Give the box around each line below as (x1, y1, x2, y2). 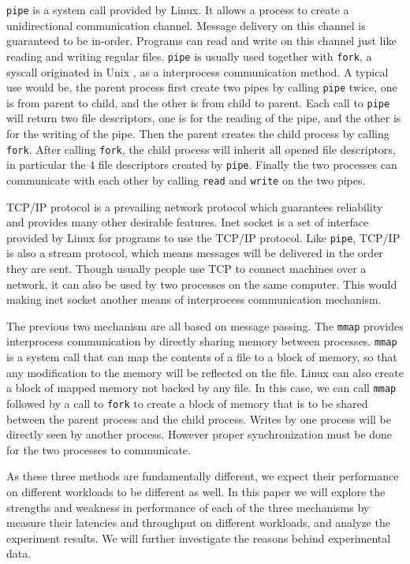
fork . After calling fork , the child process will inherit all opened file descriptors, (6, 140, 396, 157)
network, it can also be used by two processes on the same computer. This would (6, 275, 397, 292)
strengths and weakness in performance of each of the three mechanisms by (6, 499, 370, 515)
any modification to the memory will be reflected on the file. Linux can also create (6, 364, 404, 380)
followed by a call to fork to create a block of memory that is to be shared (6, 394, 368, 411)
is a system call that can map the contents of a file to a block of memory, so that (6, 349, 397, 365)
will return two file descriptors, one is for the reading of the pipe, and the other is (6, 110, 401, 126)
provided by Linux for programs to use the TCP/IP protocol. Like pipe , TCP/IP (6, 229, 401, 245)
